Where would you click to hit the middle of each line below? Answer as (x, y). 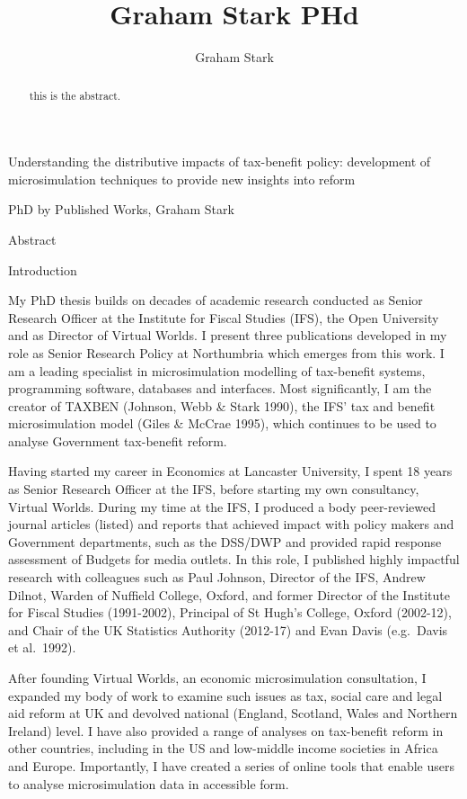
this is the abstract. (75, 95)
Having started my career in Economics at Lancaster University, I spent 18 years (230, 471)
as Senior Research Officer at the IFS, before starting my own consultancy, (214, 489)
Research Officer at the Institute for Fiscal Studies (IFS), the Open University (224, 317)
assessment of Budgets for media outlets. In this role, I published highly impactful (234, 559)
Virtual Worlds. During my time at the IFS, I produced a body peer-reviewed (222, 506)
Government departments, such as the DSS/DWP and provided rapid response (225, 541)
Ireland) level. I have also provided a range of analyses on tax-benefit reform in (226, 730)
